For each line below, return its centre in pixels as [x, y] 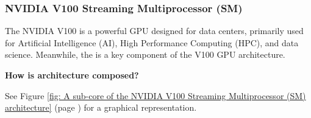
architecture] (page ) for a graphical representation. [101, 107]
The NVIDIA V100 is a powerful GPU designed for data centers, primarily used [154, 31]
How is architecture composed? [72, 75]
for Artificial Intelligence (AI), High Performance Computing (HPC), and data [152, 42]
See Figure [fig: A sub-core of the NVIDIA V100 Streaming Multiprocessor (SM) [155, 95]
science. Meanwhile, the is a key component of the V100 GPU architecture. [145, 54]
